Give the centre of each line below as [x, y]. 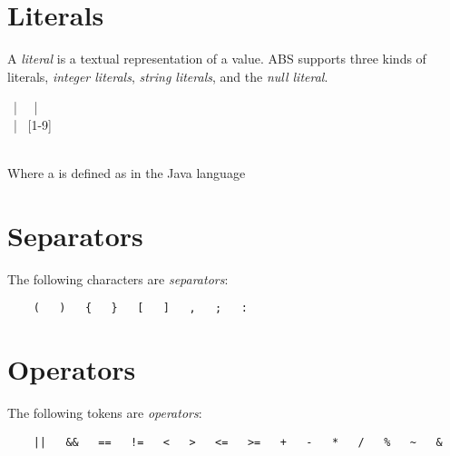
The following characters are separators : [118, 278]
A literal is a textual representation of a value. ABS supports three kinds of [217, 59]
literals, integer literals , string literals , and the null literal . [168, 76]
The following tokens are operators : [105, 413]
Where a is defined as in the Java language [127, 173]
